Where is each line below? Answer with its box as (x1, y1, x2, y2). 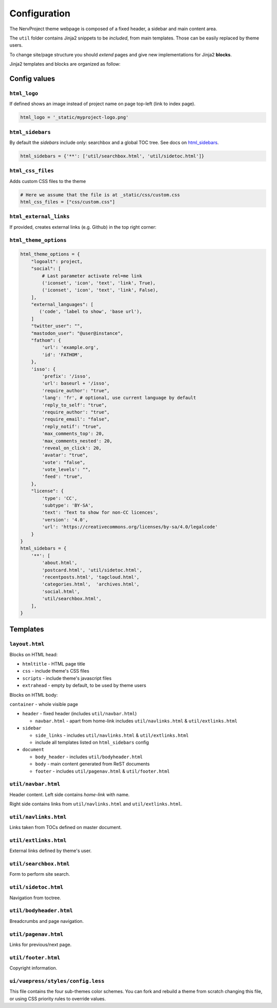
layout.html (9, 641, 45, 648)
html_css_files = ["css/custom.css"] (20, 199, 115, 205)
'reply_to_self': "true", (42, 402, 107, 408)
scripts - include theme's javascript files (22, 675, 112, 681)
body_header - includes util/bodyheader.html (35, 754, 143, 760)
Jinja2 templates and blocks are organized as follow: (9, 61, 121, 67)
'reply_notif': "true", (42, 424, 102, 429)
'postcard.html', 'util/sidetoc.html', (42, 567, 142, 573)
